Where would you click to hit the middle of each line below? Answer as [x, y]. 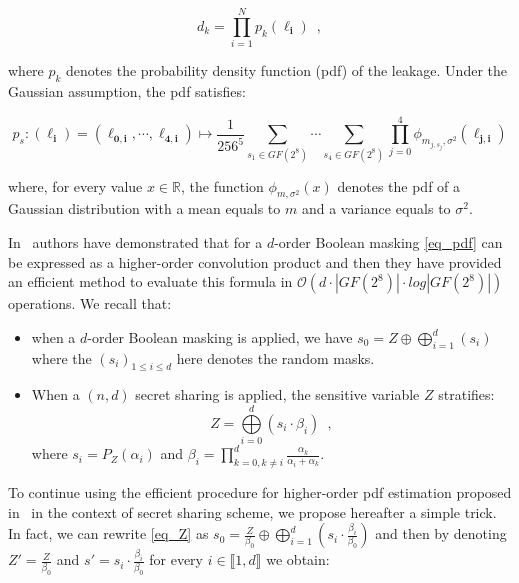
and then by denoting [441, 533]
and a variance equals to [376, 208]
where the [61, 357]
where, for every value [75, 185]
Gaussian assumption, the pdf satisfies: [127, 90]
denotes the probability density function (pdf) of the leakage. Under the [286, 70]
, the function [222, 185]
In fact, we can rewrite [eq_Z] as [108, 533]
